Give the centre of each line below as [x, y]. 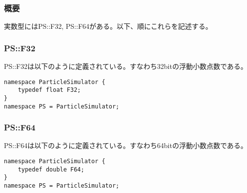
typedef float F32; [49, 90]
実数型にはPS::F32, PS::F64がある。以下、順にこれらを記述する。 [108, 26]
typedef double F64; [51, 169]
